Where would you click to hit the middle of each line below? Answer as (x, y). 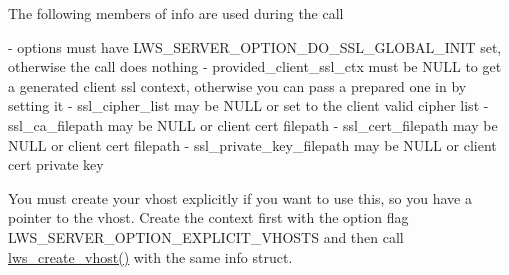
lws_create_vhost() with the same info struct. (150, 256)
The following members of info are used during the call (176, 13)
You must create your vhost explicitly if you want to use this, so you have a (240, 197)
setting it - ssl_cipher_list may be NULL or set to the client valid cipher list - (248, 105)
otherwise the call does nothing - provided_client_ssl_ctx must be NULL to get (255, 66)
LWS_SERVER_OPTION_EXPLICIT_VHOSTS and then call (206, 236)
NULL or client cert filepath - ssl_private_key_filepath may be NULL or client (252, 144)
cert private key (56, 164)
